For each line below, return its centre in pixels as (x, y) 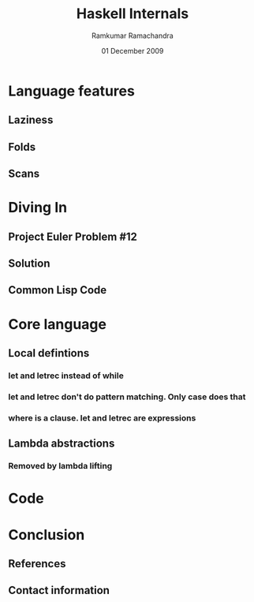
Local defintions (49, 353)
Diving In (38, 208)
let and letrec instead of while (66, 376)
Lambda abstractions (62, 444)
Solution (29, 264)
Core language (57, 324)
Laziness (31, 120)
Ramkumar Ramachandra (133, 36)
